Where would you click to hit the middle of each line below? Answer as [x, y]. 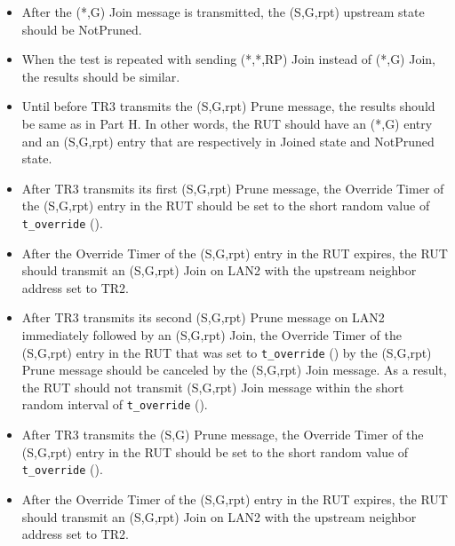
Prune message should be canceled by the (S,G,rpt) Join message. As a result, [234, 370]
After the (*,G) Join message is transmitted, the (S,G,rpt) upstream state [223, 12]
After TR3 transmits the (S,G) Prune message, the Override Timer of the [223, 435]
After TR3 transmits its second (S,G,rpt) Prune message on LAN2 [203, 317]
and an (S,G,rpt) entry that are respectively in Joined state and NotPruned [228, 141]
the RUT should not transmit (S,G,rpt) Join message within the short [213, 387]
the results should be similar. [101, 76]
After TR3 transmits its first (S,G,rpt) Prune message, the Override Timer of [233, 188]
